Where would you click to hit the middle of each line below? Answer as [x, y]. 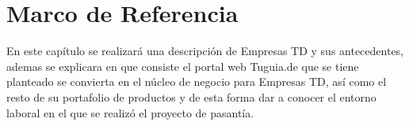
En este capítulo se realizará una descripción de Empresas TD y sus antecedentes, [205, 51]
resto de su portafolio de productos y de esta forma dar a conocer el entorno [191, 96]
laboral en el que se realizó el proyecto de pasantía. [130, 112]
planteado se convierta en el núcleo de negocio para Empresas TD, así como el [197, 82]
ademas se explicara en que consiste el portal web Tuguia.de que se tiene [183, 66]
